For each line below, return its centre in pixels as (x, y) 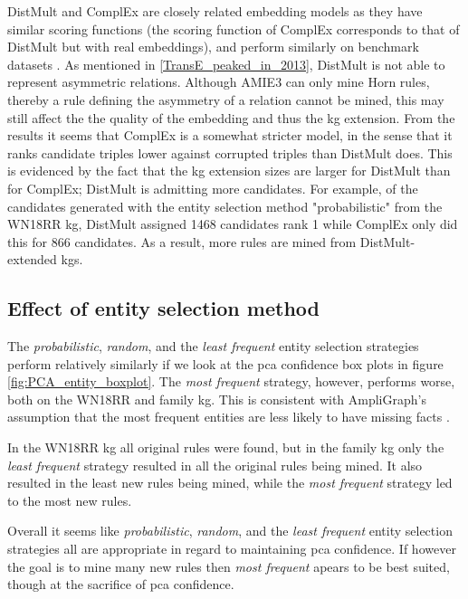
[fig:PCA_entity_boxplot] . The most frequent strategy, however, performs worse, (231, 381)
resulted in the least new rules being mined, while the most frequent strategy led (230, 483)
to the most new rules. (70, 500)
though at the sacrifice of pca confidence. (121, 584)
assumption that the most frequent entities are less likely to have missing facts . (229, 417)
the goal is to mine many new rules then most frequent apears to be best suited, (229, 566)
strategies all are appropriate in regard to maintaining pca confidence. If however (232, 549)
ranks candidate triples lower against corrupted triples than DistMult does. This (230, 152)
